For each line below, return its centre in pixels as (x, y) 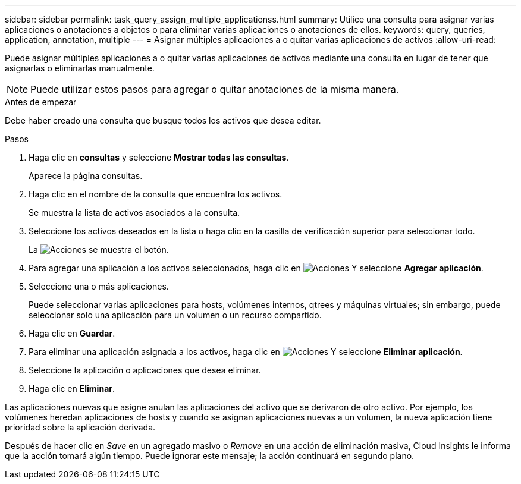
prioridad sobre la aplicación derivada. (80, 427)
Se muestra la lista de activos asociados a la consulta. (134, 213)
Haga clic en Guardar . (72, 333)
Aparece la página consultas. (86, 176)
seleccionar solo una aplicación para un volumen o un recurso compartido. (175, 315)
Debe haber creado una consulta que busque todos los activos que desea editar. (163, 120)
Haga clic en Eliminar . (72, 389)
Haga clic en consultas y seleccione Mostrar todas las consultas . (159, 157)
